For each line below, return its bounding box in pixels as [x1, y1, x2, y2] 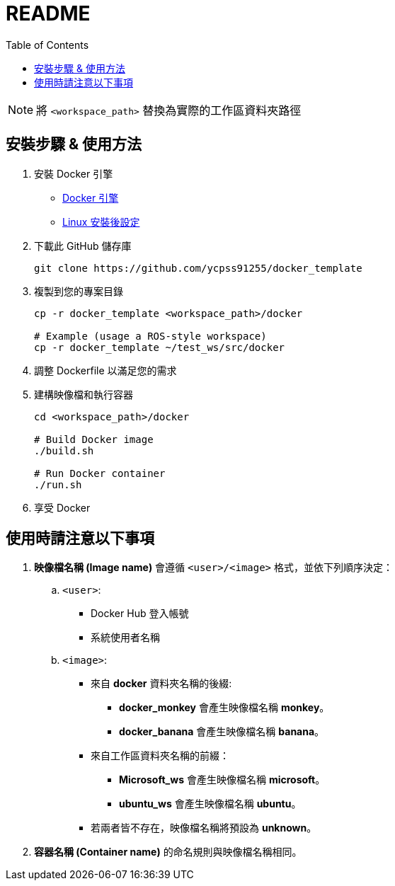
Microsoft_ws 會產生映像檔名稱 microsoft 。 [119, 773, 326, 786]
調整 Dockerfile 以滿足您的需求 [34, 364, 177, 376]
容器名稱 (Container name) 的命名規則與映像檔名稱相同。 [34, 846, 302, 858]
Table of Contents [6, 38, 89, 51]
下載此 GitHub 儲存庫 [34, 239, 132, 252]
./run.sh [34, 478, 82, 490]
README [6, 1, 91, 25]
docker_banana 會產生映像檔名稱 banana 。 [119, 725, 325, 738]
